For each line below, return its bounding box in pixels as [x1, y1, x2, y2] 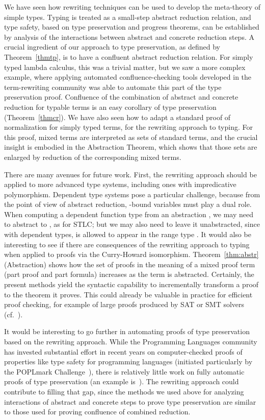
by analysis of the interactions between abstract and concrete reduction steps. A [4, 31, 254, 42]
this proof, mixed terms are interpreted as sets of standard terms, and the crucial [4, 131, 258, 142]
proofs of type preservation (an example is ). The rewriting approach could [4, 376, 239, 387]
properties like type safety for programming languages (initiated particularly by [4, 356, 253, 367]
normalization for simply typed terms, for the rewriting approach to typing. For [4, 122, 253, 132]
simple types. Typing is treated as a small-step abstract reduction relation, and [4, 11, 251, 22]
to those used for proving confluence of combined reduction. [4, 406, 191, 417]
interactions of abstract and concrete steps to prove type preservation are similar [4, 396, 256, 407]
